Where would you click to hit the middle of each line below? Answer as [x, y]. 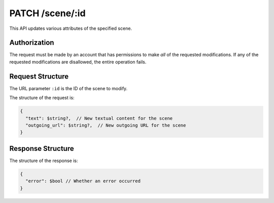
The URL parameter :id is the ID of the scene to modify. [68, 88]
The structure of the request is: [42, 98]
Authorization [32, 43]
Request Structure [39, 76]
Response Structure [42, 149]
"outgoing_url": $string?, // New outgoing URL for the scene [106, 125]
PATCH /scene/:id [47, 13]
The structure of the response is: [44, 160]
